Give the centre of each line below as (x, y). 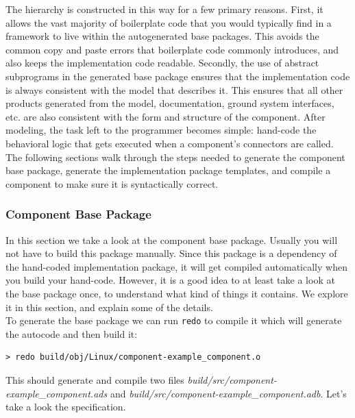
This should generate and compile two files (95, 379)
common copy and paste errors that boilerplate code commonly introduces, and (172, 49)
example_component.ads (57, 393)
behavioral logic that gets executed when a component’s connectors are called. (170, 143)
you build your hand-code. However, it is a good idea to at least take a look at (170, 280)
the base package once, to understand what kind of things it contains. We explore (177, 293)
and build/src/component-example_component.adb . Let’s (228, 393)
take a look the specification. (66, 407)
